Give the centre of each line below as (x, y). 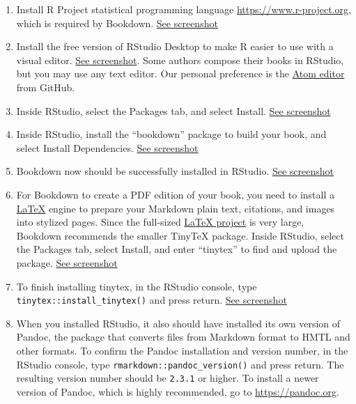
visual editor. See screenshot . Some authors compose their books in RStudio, (180, 60)
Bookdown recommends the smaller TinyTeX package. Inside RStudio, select (180, 235)
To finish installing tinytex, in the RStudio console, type (137, 286)
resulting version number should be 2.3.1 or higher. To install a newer (168, 378)
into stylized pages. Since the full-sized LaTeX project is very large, (160, 222)
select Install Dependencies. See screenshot (107, 147)
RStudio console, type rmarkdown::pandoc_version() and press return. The (180, 364)
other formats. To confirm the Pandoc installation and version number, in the (182, 350)
